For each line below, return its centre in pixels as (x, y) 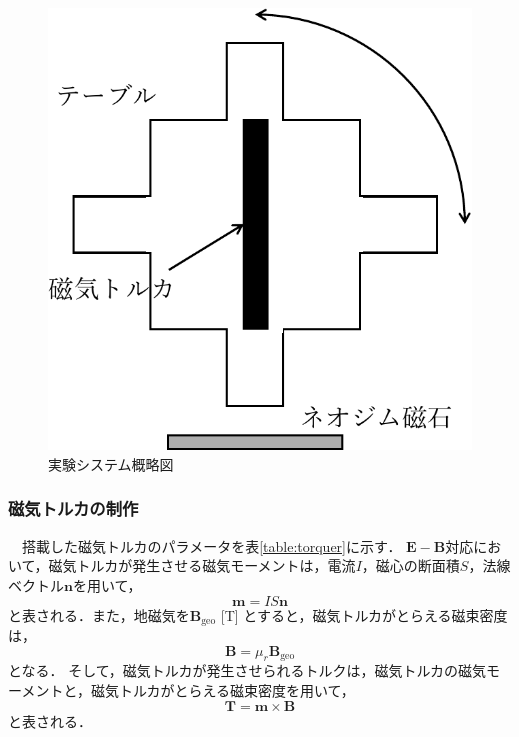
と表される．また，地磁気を (99, 614)
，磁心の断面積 (410, 565)
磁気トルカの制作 (73, 508)
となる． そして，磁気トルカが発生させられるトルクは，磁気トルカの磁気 (247, 670)
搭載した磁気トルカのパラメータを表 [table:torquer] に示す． (211, 545)
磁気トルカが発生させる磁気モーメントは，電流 (202, 565)
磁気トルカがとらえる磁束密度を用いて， (222, 690)
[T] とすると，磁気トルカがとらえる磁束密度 (364, 614)
